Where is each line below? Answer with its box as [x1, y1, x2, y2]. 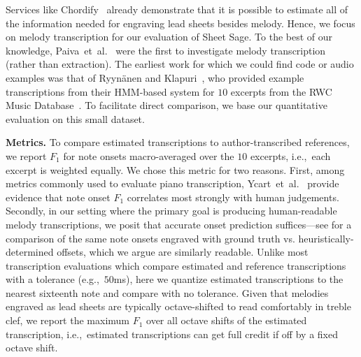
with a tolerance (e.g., [6, 272, 99, 286]
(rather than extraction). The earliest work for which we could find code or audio [6, 57, 354, 71]
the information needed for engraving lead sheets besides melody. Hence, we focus [6, 15, 355, 30]
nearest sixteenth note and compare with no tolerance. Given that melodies [6, 285, 329, 300]
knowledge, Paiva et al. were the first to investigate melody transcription [6, 43, 326, 57]
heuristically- [298, 231, 354, 245]
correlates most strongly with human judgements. [127, 189, 339, 204]
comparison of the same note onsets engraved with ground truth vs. [6, 231, 295, 245]
